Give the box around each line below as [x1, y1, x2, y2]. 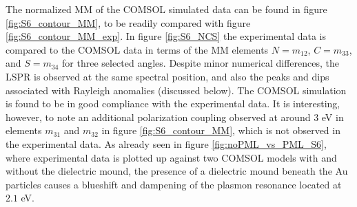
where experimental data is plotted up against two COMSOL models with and [6, 150, 337, 164]
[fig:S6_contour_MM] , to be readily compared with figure [6, 15, 251, 30]
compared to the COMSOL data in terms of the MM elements [6, 42, 269, 56]
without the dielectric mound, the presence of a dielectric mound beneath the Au [6, 164, 348, 178]
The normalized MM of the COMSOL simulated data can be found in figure [6, 2, 327, 16]
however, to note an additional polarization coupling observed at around [6, 109, 311, 124]
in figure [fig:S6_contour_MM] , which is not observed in [101, 123, 340, 138]
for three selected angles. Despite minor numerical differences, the [62, 56, 340, 70]
